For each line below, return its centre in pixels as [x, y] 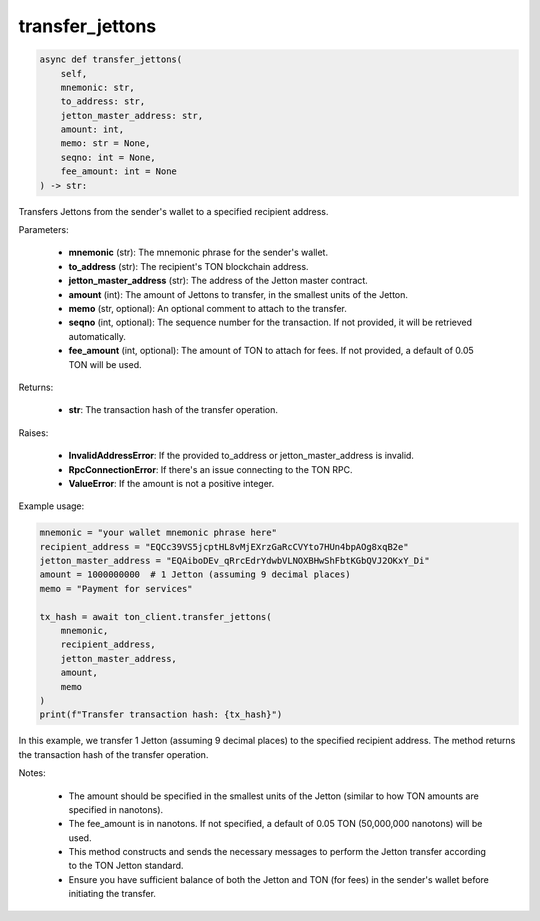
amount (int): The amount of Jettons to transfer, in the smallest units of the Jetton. [238, 294]
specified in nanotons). [116, 809]
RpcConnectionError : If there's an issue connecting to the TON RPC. [211, 469]
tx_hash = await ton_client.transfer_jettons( [155, 616]
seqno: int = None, [108, 157]
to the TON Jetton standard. [126, 866]
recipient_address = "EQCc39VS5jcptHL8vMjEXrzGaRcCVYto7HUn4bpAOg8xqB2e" [224, 546]
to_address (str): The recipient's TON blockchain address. [188, 266]
